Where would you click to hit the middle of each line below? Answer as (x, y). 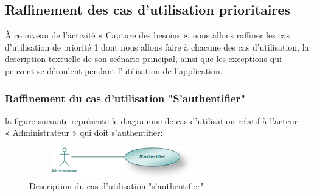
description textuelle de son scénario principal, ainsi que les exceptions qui (143, 59)
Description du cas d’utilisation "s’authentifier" (117, 185)
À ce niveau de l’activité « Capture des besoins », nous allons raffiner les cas (148, 35)
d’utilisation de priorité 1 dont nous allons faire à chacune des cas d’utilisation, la (157, 47)
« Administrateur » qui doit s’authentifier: (84, 132)
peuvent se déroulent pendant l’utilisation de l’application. (114, 70)
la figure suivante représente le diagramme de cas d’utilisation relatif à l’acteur (152, 120)
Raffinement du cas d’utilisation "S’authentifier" (125, 98)
